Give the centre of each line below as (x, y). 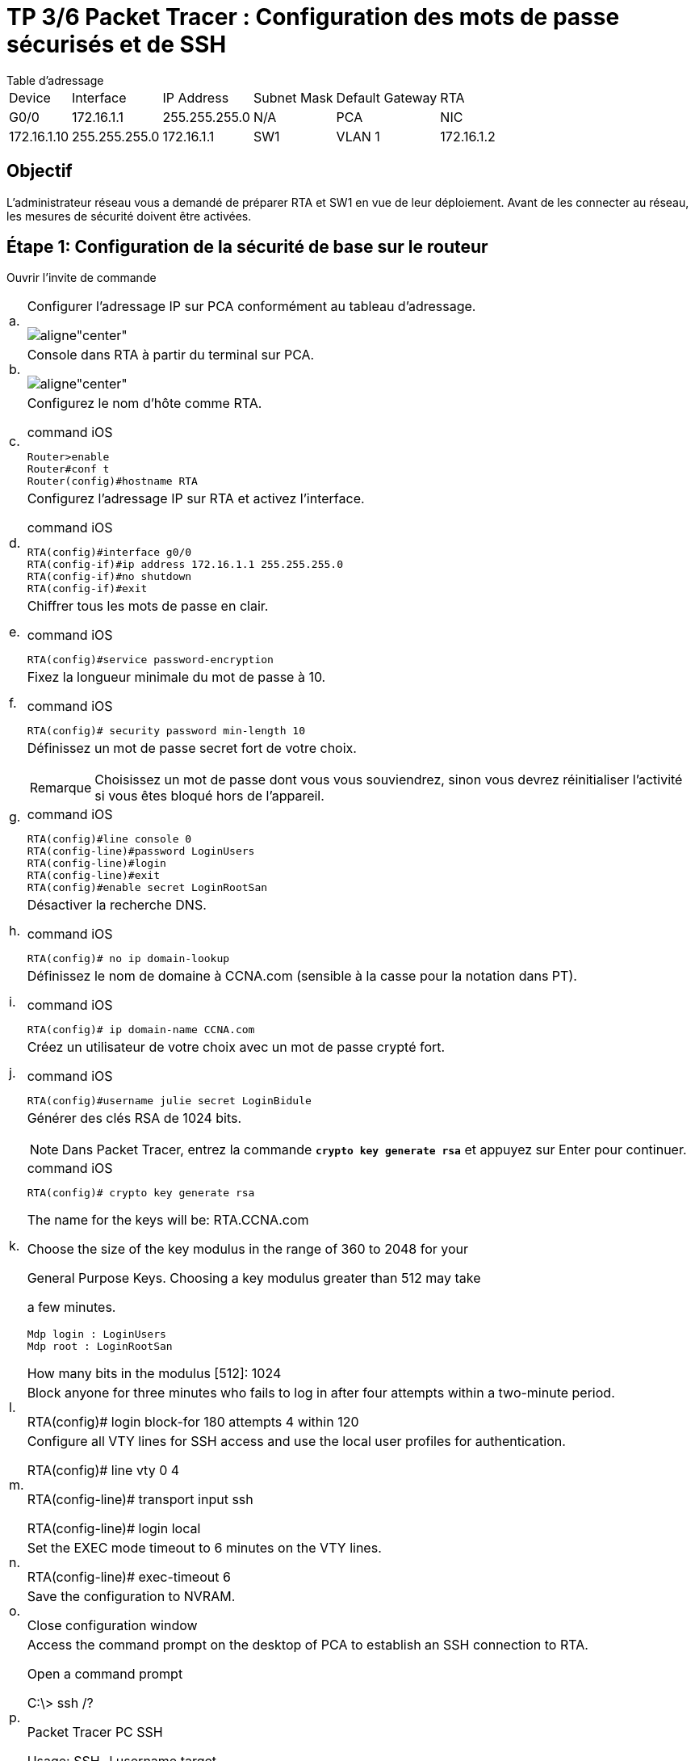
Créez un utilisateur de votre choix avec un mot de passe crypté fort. (236, 1047)
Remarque (61, 788)
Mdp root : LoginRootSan (100, 1347)
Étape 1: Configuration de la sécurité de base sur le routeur (247, 247)
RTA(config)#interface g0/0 (109, 553)
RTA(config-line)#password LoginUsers (141, 851)
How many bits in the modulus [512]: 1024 (154, 1374)
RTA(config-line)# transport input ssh (140, 1500)
